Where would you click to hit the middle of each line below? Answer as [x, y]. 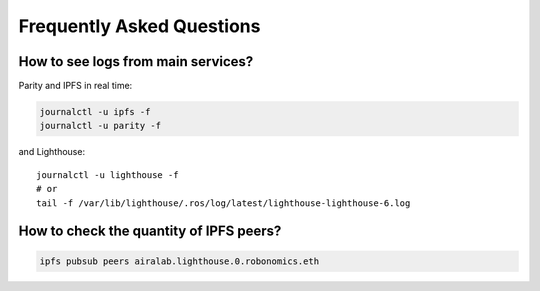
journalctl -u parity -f [100, 126]
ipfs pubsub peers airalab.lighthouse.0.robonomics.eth [179, 261]
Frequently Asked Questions [139, 26]
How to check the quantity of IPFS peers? [150, 231]
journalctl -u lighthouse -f [107, 174]
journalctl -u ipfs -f [95, 112]
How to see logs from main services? [136, 61]
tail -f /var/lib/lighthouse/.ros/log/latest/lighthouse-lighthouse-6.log [223, 203]
